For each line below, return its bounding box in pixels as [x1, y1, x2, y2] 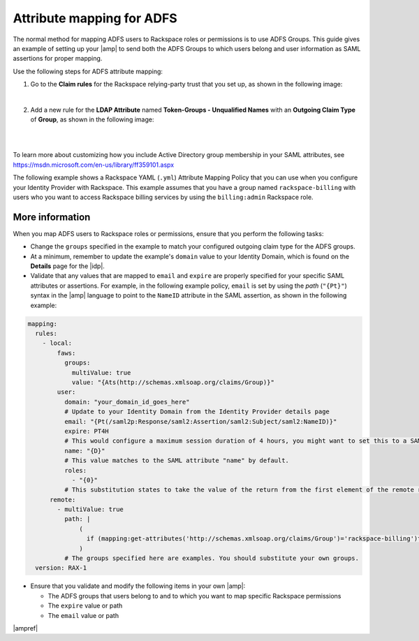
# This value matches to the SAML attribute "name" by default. [64, 457, 290, 464]
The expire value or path [47, 601, 123, 610]
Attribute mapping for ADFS [13, 10, 177, 26]
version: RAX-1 [35, 564, 87, 572]
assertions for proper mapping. [13, 54, 103, 63]
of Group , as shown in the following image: [30, 115, 154, 124]
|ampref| [13, 624, 38, 632]
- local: [42, 339, 73, 347]
